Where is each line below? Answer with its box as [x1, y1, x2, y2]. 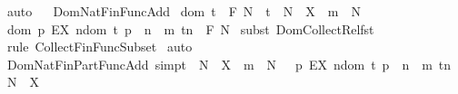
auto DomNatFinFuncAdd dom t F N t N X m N [6, 2, 361, 20]
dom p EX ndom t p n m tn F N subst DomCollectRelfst [6, 19, 374, 38]
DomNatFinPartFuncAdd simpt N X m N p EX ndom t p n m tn [6, 54, 452, 73]
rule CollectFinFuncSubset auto [6, 37, 193, 56]
